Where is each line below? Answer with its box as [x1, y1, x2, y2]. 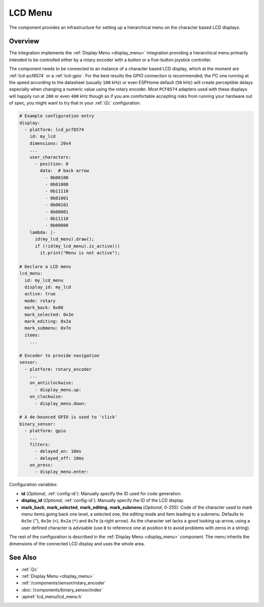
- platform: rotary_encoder [24, 366, 92, 372]
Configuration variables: [9, 482, 58, 488]
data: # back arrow [40, 168, 89, 174]
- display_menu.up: [35, 387, 82, 392]
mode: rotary [24, 298, 56, 303]
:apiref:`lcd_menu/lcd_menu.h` [21, 594, 83, 600]
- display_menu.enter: [35, 469, 89, 474]
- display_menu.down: [35, 401, 87, 406]
